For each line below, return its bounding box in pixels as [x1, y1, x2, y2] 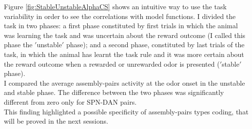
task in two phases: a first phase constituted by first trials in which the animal [4, 20, 238, 31]
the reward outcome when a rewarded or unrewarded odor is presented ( [4, 58, 220, 69]
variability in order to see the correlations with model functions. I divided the [4, 11, 236, 21]
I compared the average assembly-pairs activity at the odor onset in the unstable [4, 77, 245, 88]
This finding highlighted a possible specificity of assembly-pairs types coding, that [4, 106, 249, 116]
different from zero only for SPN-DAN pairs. [4, 96, 137, 107]
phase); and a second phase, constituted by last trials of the [66, 39, 245, 50]
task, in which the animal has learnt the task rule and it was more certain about [4, 49, 244, 59]
